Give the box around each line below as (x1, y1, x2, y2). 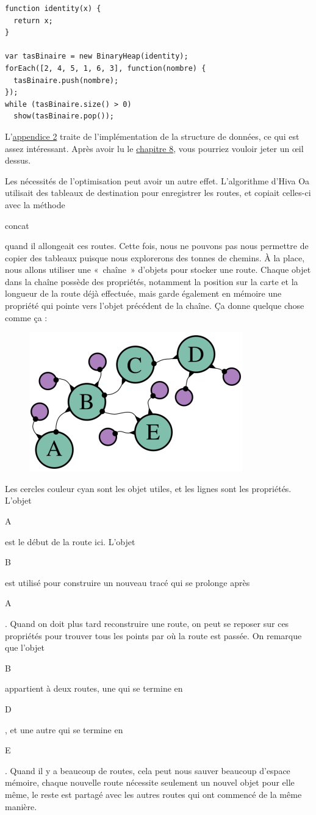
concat (5, 219, 29, 231)
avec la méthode (5, 198, 65, 211)
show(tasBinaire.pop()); (13, 112, 114, 121)
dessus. (5, 154, 31, 167)
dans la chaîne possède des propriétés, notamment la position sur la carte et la (5, 275, 298, 288)
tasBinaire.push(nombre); (13, 76, 119, 85)
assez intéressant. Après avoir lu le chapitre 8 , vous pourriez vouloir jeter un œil (5, 142, 304, 154)
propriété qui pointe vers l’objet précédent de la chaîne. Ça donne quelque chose (5, 299, 304, 312)
